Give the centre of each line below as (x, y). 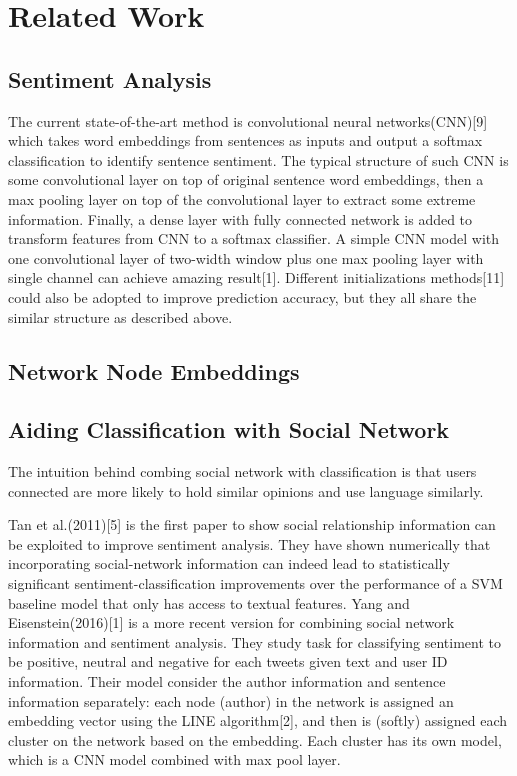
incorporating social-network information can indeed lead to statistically (229, 563)
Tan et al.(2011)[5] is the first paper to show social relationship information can (252, 524)
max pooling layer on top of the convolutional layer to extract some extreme (242, 198)
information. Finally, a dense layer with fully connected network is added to (240, 218)
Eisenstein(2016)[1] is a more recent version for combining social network (231, 622)
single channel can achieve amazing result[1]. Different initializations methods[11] (256, 277)
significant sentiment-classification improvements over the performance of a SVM (255, 583)
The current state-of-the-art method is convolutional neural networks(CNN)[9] (248, 120)
